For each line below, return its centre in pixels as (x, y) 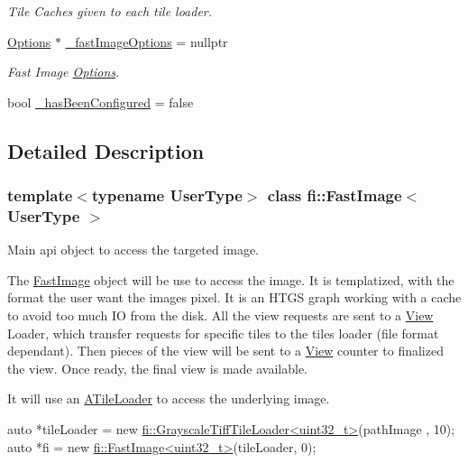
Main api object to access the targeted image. (133, 250)
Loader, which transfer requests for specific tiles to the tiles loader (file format (223, 333)
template (40, 195)
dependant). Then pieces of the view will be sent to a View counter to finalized (225, 351)
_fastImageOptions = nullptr (147, 41)
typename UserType (167, 195)
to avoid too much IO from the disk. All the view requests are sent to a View (220, 315)
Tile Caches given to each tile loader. (110, 11)
